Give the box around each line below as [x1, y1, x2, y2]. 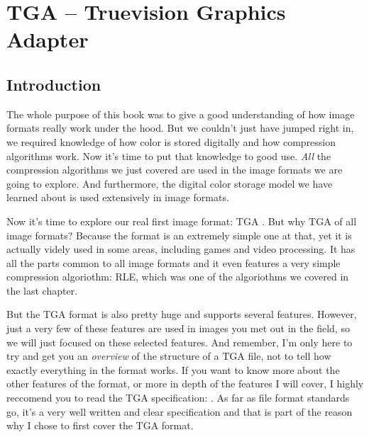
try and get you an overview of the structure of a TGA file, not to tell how [6, 348, 331, 363]
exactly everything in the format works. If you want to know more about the [6, 362, 340, 377]
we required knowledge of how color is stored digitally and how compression [6, 134, 336, 149]
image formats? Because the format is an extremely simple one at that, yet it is [6, 227, 352, 242]
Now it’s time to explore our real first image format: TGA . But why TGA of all [6, 213, 357, 228]
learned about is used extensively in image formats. [6, 190, 229, 205]
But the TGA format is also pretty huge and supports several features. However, [6, 307, 357, 322]
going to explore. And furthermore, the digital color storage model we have [6, 176, 333, 191]
